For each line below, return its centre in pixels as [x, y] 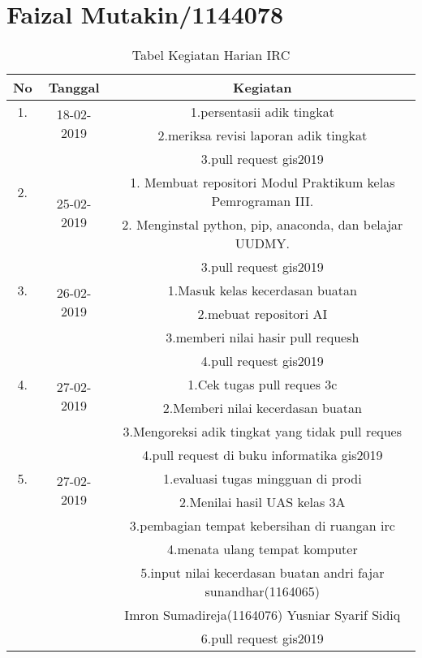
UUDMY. [262, 243]
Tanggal [74, 88]
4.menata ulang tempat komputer [262, 549]
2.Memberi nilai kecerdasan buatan [262, 408]
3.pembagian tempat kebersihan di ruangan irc [262, 526]
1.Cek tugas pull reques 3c [263, 385]
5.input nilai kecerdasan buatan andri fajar [263, 573]
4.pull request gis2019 [262, 361]
